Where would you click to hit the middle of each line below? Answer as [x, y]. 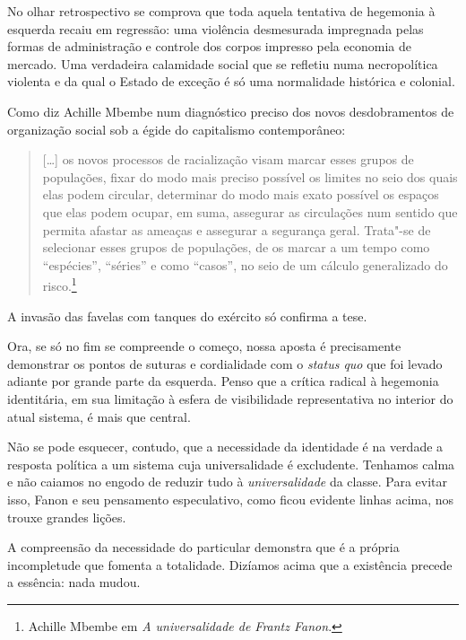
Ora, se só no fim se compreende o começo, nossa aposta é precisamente [204, 346]
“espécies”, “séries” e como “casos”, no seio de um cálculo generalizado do [245, 264]
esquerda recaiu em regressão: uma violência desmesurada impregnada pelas [216, 28]
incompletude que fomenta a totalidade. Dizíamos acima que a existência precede [230, 564]
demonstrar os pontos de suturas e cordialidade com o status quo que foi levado [225, 363]
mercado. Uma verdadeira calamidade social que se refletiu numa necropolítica [223, 63]
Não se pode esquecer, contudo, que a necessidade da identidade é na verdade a [225, 447]
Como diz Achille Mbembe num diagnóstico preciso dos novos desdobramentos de [231, 111]
